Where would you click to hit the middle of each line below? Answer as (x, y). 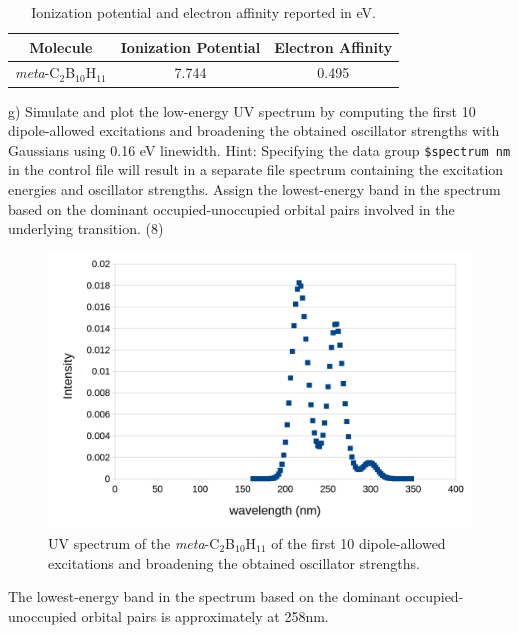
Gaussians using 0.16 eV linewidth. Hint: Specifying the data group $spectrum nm (259, 149)
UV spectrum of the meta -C (134, 542)
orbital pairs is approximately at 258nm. (205, 615)
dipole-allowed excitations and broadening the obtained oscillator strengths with (254, 130)
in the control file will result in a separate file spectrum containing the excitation (256, 169)
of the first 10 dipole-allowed (358, 542)
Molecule (61, 46)
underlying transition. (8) (86, 228)
